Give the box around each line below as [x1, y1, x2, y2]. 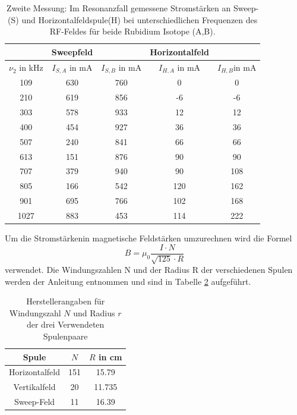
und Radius [73, 306, 115, 319]
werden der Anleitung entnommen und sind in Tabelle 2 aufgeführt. [5, 275, 251, 287]
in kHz [19, 61, 43, 74]
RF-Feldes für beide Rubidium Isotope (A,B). [49, 25, 216, 37]
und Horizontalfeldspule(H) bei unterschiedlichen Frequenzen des [21, 13, 258, 26]
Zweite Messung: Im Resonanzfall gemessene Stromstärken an [7, 2, 231, 14]
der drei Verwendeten [26, 318, 105, 331]
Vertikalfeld [13, 381, 56, 393]
